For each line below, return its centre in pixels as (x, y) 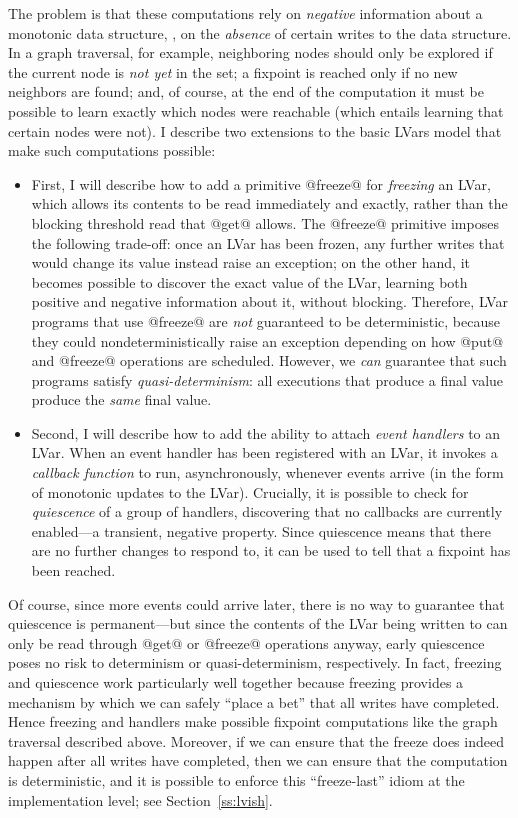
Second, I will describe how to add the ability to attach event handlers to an (266, 432)
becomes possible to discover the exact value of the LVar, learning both (249, 281)
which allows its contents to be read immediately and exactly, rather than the (269, 203)
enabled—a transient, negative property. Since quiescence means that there (261, 530)
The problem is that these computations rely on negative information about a (245, 13)
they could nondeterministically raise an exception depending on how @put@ (267, 340)
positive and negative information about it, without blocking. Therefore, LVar (269, 301)
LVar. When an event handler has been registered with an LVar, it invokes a (264, 452)
